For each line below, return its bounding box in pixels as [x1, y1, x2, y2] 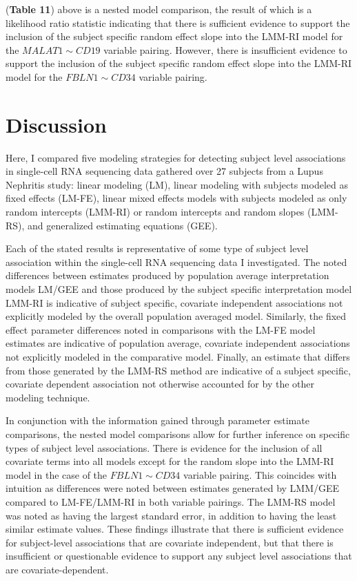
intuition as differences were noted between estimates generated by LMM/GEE [6, 481, 340, 495]
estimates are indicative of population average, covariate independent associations [6, 336, 350, 350]
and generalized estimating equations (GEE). [28, 218, 218, 232]
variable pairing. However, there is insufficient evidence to [103, 42, 347, 57]
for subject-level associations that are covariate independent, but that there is [6, 535, 334, 549]
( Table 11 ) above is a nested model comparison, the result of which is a [6, 2, 312, 16]
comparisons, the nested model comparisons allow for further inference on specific [6, 426, 350, 441]
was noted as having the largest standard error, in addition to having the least [6, 508, 337, 522]
